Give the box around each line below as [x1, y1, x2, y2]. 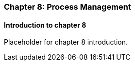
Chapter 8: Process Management [4, 2, 132, 12]
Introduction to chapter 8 [4, 20, 86, 29]
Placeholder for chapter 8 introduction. [4, 38, 128, 47]
